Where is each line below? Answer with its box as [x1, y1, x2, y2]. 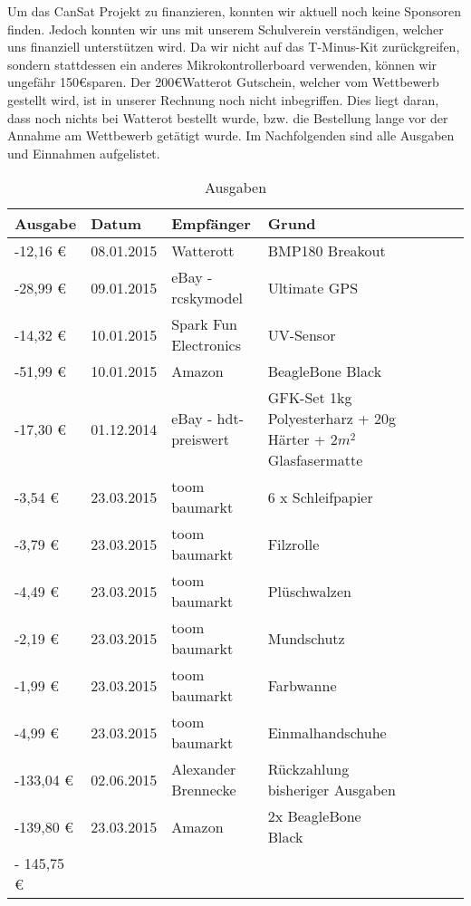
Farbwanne [267, 674, 337, 696]
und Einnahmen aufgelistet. [7, 143, 160, 162]
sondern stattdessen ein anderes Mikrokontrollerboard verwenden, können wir [7, 54, 437, 73]
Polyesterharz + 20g [267, 408, 396, 429]
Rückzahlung [267, 758, 350, 780]
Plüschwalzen [267, 580, 351, 602]
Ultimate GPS [267, 276, 359, 298]
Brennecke [171, 779, 236, 801]
